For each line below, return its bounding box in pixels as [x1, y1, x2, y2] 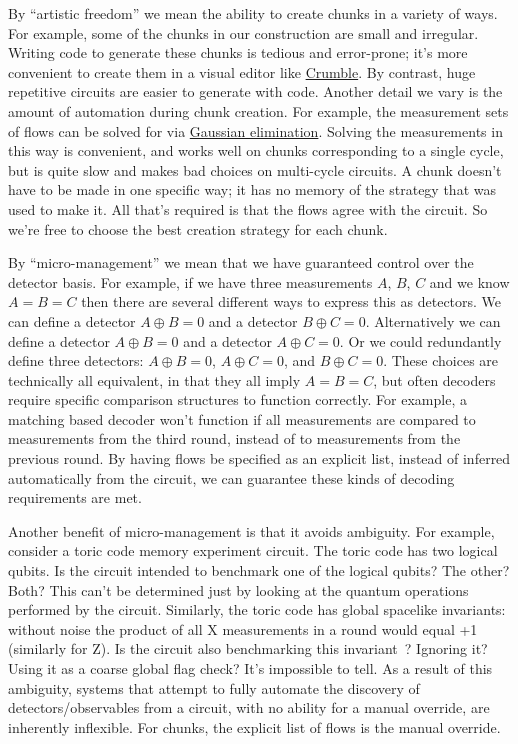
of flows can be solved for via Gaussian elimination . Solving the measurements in [8, 120, 503, 141]
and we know [429, 271, 510, 292]
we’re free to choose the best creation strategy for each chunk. [8, 218, 388, 239]
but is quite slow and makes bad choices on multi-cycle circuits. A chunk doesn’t [8, 159, 502, 180]
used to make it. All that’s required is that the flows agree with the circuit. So [8, 198, 488, 219]
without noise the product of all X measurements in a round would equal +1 [8, 618, 478, 639]
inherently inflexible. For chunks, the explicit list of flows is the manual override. [8, 716, 501, 737]
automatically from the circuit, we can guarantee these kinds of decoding [8, 467, 455, 488]
